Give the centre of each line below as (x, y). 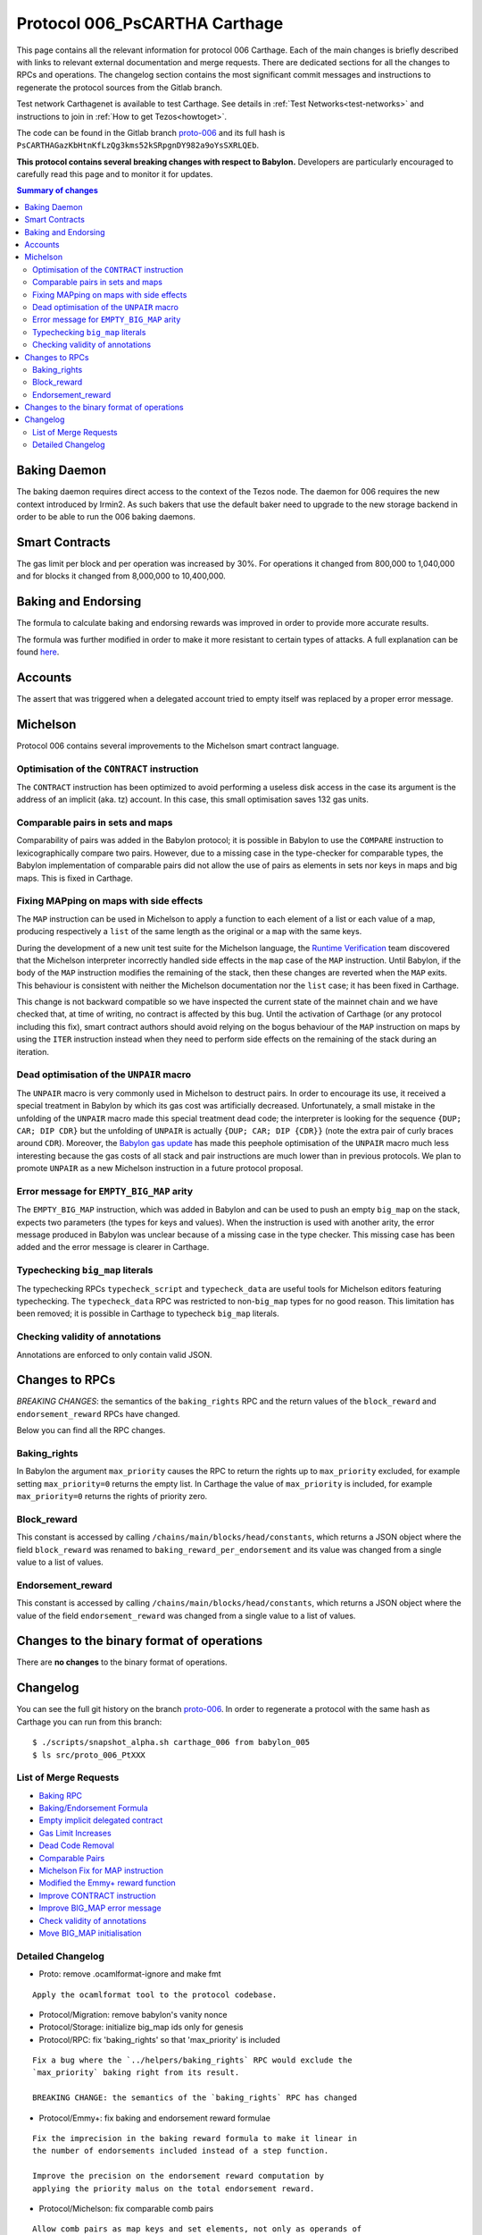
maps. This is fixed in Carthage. (75, 878)
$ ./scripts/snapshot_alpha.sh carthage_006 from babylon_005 (171, 1742)
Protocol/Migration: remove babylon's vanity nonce (133, 2014)
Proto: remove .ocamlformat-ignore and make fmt (130, 1974)
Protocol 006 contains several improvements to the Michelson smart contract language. (178, 746)
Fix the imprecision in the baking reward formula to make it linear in (195, 2138)
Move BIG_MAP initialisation (90, 1933)
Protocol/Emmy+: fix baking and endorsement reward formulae (155, 2118)
